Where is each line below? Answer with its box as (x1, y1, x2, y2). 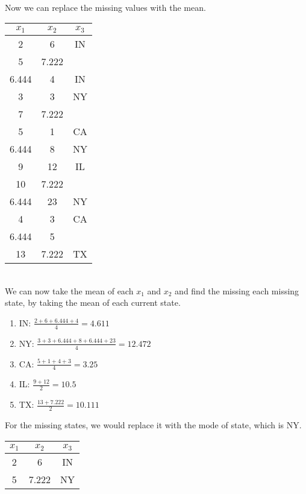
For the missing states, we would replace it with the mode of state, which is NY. (5, 419, 302, 431)
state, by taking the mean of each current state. (5, 296, 181, 309)
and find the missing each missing (175, 284, 299, 297)
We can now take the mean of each (5, 284, 134, 297)
